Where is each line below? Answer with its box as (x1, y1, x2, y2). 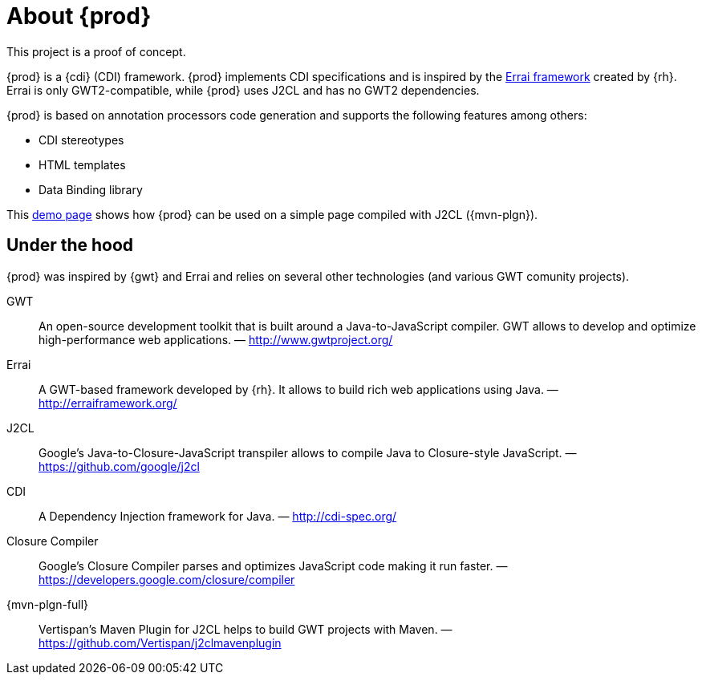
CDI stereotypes (39, 132, 124, 147)
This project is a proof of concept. (6, 44, 186, 59)
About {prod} (6, 2, 152, 30)
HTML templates (39, 157, 126, 172)
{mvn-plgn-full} (6, 597, 89, 611)
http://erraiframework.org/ (39, 395, 177, 410)
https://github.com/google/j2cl (39, 459, 200, 473)
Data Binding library (39, 182, 143, 197)
